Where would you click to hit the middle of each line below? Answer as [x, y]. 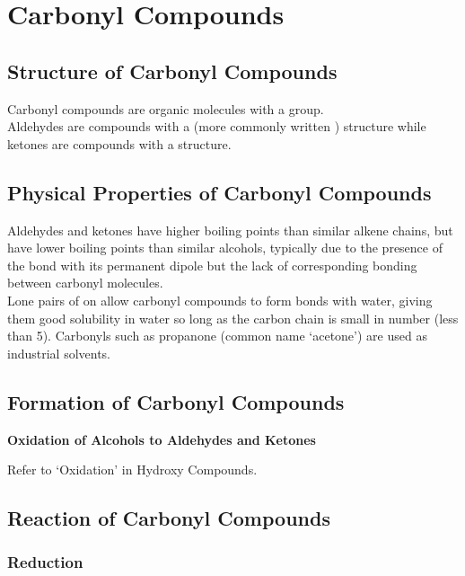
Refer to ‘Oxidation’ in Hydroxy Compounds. [132, 470]
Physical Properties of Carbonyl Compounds [219, 192]
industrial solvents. [59, 353]
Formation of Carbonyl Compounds [176, 401]
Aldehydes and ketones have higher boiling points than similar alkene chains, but [230, 230]
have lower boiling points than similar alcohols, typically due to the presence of [225, 248]
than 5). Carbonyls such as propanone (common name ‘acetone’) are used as [217, 336]
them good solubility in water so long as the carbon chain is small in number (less [233, 318]
